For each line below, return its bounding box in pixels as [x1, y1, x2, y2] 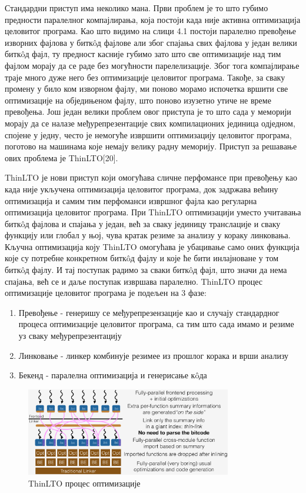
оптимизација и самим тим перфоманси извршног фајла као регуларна [5, 194, 257, 206]
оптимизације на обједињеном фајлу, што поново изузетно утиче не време [5, 94, 271, 106]
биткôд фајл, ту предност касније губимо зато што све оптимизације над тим [5, 48, 281, 60]
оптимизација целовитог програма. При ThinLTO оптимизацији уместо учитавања [5, 206, 301, 218]
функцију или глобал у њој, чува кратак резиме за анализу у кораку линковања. [5, 229, 291, 241]
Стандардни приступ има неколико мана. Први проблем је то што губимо [5, 2, 268, 14]
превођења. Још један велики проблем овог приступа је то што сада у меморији [5, 105, 291, 118]
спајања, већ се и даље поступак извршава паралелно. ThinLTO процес [5, 275, 263, 287]
